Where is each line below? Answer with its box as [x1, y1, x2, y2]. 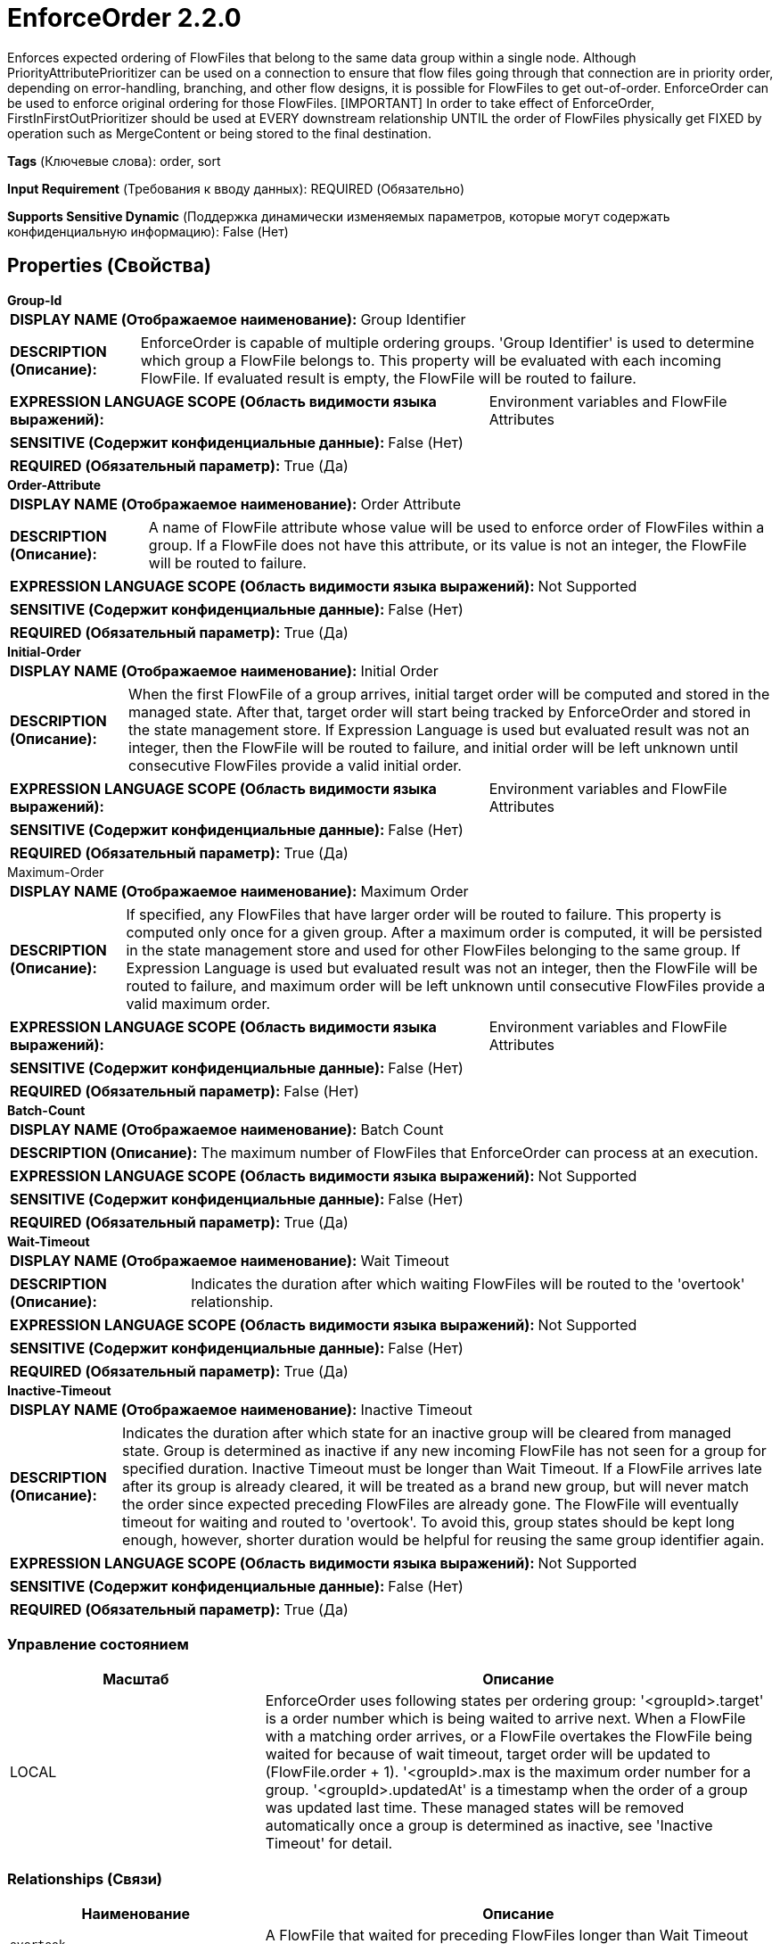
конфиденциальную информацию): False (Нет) [7, 223, 289, 239]
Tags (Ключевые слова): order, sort [7, 153, 221, 169]
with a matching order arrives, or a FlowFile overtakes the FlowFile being [265, 1727, 752, 1746]
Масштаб [103, 1670, 169, 1689]
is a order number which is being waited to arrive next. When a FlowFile [265, 1709, 746, 1728]
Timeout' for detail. [265, 1834, 393, 1853]
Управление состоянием [7, 1634, 189, 1653]
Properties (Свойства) [7, 254, 211, 277]
